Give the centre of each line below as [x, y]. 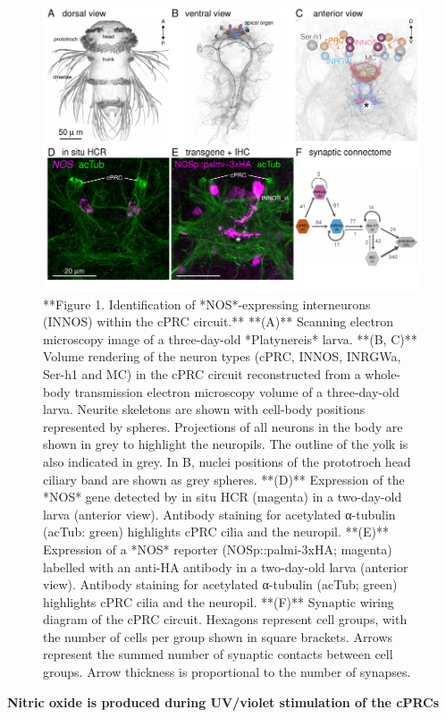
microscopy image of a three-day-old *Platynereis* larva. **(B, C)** [230, 338]
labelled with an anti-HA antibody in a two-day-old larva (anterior [226, 566]
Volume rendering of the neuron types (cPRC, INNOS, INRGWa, [222, 356]
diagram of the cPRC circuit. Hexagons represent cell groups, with [225, 619]
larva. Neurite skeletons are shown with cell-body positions [204, 409]
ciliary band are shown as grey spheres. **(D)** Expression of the [224, 479]
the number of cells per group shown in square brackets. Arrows [218, 636]
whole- [383, 373]
